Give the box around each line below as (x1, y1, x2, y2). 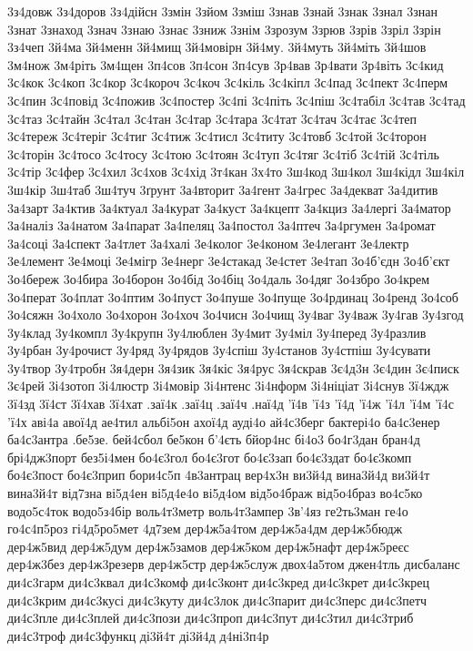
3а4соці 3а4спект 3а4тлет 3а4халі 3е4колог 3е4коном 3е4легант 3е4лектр (7, 233, 409, 252)
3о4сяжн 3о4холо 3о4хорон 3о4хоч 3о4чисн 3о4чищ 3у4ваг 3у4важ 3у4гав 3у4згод (7, 305, 464, 324)
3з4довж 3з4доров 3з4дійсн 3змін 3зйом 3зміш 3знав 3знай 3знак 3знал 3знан (7, 2, 438, 20)
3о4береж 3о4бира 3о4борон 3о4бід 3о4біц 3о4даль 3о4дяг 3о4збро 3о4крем (7, 269, 430, 288)
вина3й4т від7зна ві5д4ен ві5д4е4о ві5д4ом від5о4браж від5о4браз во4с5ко (7, 483, 423, 503)
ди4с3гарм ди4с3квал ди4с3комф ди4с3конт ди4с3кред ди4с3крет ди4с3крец (7, 573, 429, 591)
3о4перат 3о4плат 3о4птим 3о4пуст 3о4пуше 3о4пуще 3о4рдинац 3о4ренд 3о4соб (7, 287, 458, 306)
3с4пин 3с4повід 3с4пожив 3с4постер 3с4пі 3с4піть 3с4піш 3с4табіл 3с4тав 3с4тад (7, 90, 466, 109)
